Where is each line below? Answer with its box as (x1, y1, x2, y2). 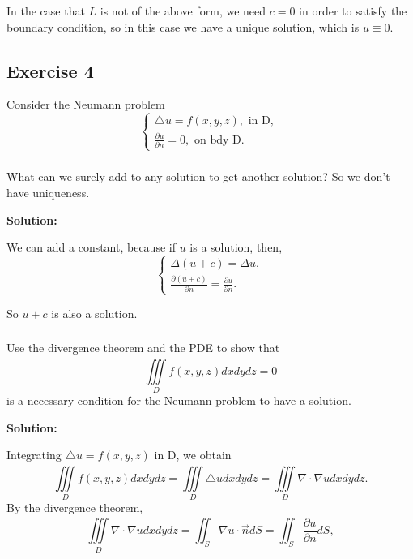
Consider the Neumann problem (6, 96, 165, 113)
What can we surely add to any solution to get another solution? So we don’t (6, 168, 390, 185)
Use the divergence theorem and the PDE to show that (6, 339, 280, 356)
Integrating (6, 446, 62, 463)
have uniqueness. (6, 183, 90, 200)
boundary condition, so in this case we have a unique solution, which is (6, 18, 360, 35)
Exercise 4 (6, 58, 94, 83)
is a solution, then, (189, 239, 283, 256)
